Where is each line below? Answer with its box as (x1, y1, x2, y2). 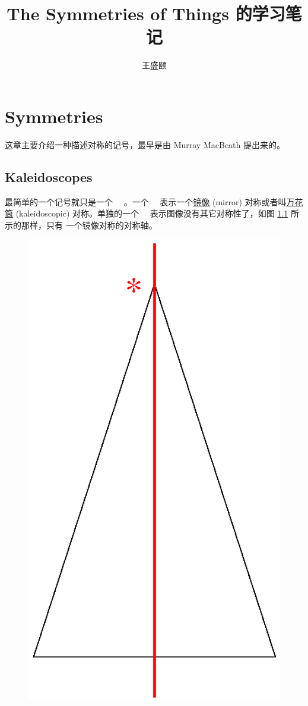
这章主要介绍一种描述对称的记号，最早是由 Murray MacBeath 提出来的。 (5, 138, 285, 150)
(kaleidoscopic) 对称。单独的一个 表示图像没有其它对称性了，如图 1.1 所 (15, 207, 299, 219)
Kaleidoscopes (5, 167, 93, 186)
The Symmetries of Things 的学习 (7, 1, 285, 26)
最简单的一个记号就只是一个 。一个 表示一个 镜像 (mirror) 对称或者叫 (5, 195, 287, 208)
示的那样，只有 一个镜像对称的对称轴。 (5, 218, 157, 231)
